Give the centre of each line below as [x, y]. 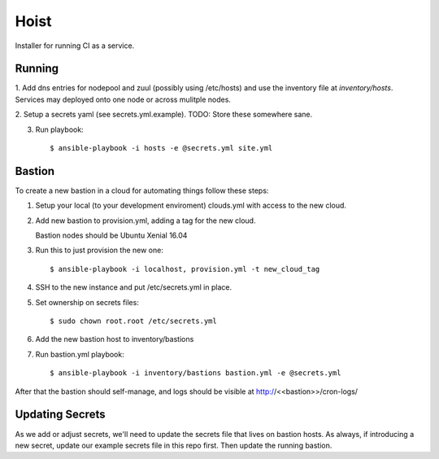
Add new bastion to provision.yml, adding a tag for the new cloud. [146, 221]
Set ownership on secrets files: [87, 302]
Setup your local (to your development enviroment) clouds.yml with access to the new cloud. [191, 205]
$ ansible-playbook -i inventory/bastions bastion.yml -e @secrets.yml [196, 373]
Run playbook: [60, 129]
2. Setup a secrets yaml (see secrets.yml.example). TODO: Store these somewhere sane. [164, 115]
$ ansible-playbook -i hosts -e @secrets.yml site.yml [161, 148]
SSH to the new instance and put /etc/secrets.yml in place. [133, 287]
